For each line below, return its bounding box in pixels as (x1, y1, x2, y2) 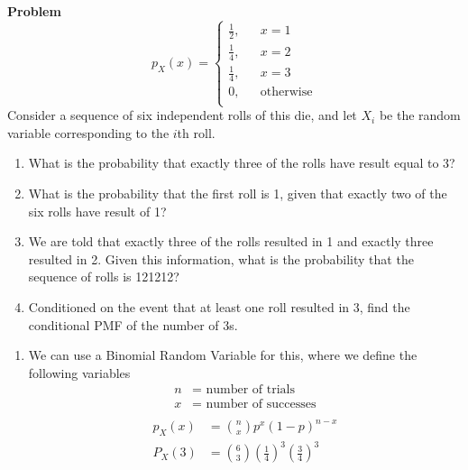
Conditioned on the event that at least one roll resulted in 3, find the (28, 298, 410, 317)
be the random (379, 106, 461, 124)
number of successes (206, 398, 317, 411)
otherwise (260, 85, 313, 98)
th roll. (177, 123, 216, 142)
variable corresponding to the (7, 123, 170, 142)
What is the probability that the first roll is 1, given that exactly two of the (28, 184, 447, 203)
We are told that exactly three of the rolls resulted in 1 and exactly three (28, 232, 434, 251)
